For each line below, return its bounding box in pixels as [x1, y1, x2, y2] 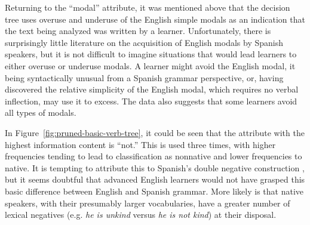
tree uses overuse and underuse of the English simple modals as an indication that [5, 13, 305, 25]
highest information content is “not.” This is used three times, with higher [5, 138, 276, 150]
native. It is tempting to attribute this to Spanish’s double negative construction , [5, 161, 305, 174]
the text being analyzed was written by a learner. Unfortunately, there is [5, 24, 271, 37]
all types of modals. [5, 106, 76, 119]
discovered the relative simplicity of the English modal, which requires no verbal [5, 83, 299, 95]
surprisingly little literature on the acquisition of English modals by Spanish [5, 36, 284, 48]
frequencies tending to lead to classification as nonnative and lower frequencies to [5, 150, 302, 162]
